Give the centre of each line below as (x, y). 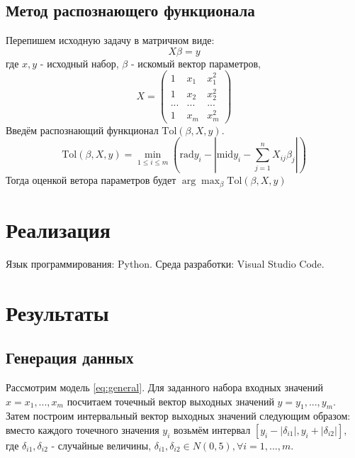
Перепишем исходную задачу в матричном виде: (110, 40)
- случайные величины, (101, 445)
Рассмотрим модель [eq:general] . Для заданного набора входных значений (164, 387)
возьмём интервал (212, 429)
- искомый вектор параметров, (196, 63)
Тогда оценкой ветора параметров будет (91, 180)
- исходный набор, (79, 63)
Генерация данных (70, 358)
